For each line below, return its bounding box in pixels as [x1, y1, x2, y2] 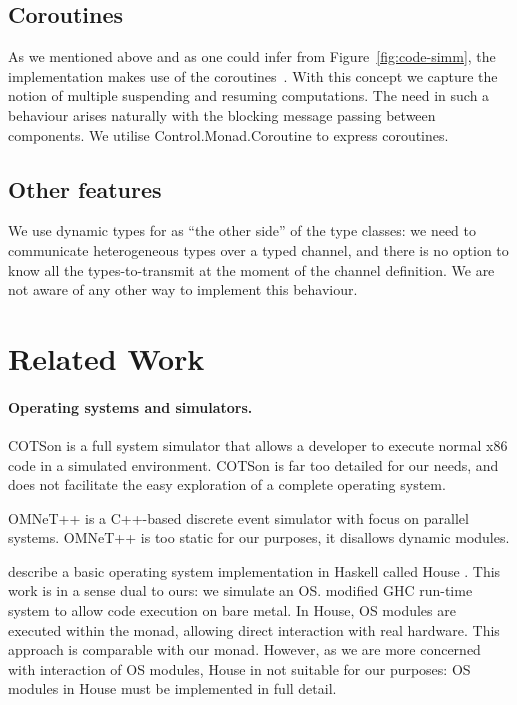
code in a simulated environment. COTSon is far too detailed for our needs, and [8, 454, 499, 475]
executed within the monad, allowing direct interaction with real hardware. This [8, 619, 500, 640]
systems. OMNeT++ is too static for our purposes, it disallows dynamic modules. [8, 527, 510, 548]
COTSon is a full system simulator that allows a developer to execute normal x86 [8, 434, 508, 455]
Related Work [8, 337, 205, 378]
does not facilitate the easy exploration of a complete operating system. [8, 474, 446, 495]
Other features [8, 173, 162, 204]
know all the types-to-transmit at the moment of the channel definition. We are [8, 259, 495, 280]
